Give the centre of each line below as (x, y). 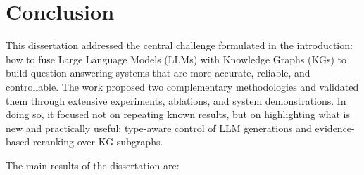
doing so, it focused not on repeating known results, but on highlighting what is (178, 114)
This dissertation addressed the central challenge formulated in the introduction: (179, 45)
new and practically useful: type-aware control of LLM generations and (159, 128)
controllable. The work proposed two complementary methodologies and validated (182, 86)
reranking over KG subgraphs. (98, 142)
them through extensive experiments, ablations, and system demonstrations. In (176, 100)
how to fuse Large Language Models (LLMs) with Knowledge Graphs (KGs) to (176, 59)
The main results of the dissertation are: (93, 165)
